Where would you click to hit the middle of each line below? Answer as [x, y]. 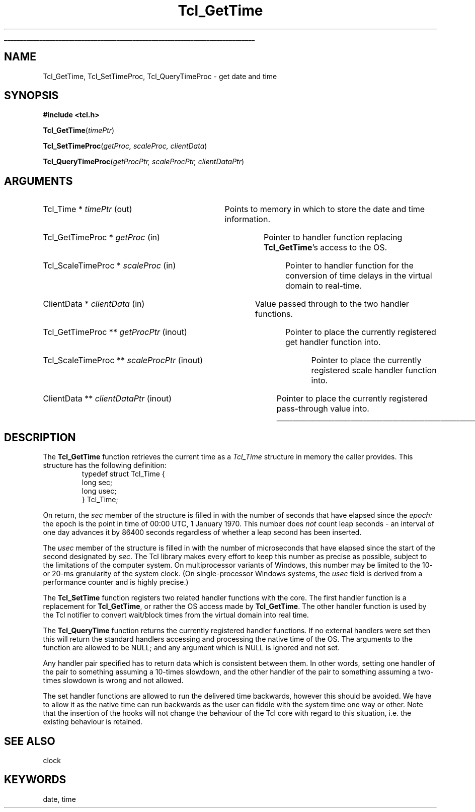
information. [247, 219]
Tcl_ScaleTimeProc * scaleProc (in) [109, 266]
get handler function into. [333, 342]
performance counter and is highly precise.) [116, 582]
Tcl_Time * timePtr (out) [88, 209]
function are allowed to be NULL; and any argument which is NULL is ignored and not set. [191, 648]
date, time [59, 799]
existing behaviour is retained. [93, 722]
